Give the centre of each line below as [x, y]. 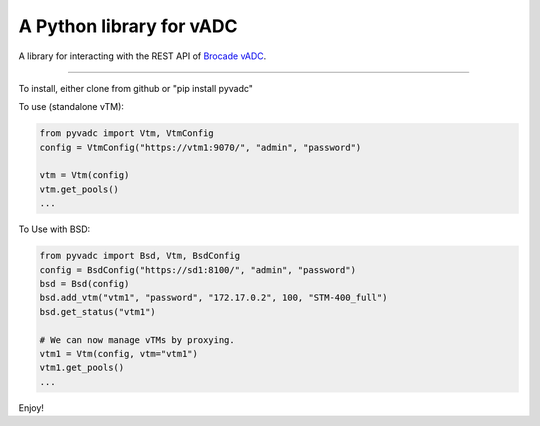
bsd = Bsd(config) [84, 284]
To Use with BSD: [54, 229]
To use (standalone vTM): [71, 107]
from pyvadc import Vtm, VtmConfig [126, 133]
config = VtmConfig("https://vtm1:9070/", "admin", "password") [200, 147]
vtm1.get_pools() [82, 368]
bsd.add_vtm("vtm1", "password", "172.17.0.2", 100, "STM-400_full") [213, 298]
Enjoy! [31, 407]
